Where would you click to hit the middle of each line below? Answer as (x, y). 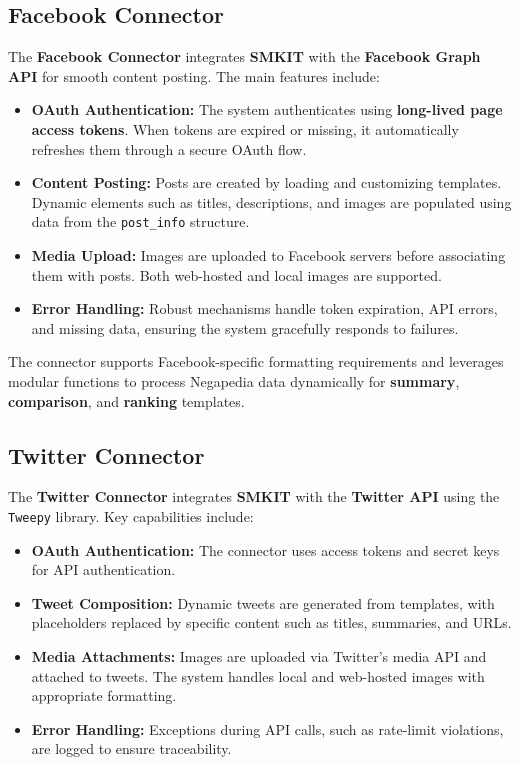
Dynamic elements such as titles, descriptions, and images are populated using (271, 201)
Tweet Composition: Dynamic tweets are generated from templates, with (263, 602)
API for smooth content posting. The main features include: (194, 75)
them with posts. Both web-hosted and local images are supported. (236, 274)
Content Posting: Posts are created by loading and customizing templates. (266, 182)
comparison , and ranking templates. (126, 400)
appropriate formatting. (104, 695)
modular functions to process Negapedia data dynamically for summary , (234, 380)
